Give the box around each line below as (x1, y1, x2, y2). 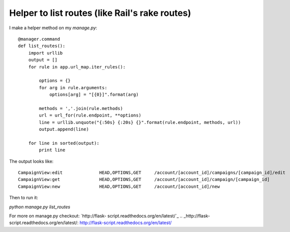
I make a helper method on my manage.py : (9, 25, 97, 31)
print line (39, 147, 66, 153)
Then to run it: (9, 195, 38, 201)
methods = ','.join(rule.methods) (39, 106, 123, 111)
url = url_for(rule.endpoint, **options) (39, 113, 142, 118)
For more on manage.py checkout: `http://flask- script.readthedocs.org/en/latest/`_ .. (9, 213, 183, 219)
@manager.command (18, 36, 60, 42)
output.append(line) (39, 126, 89, 132)
